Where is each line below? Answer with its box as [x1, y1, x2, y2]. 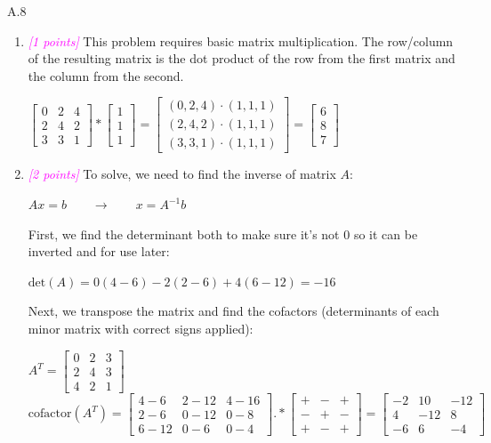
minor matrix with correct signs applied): [28, 319, 254, 338]
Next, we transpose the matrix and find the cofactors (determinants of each [28, 302, 439, 320]
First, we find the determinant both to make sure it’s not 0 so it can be [28, 224, 418, 243]
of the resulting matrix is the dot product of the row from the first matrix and [28, 49, 455, 68]
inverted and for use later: [28, 242, 170, 261]
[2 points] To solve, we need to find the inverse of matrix [28, 165, 336, 183]
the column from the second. [28, 66, 184, 85]
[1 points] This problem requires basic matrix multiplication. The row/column [28, 31, 454, 50]
